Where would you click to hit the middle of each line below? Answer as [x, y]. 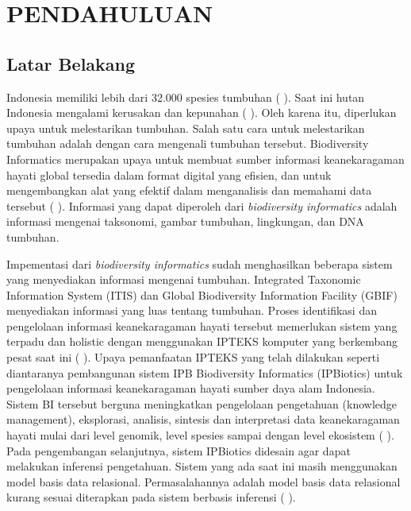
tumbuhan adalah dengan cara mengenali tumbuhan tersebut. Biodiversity [188, 143]
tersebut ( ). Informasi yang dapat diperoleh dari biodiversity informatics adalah [202, 205]
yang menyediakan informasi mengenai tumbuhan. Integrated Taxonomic [184, 279]
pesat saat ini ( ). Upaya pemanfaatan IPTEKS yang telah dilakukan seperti [193, 357]
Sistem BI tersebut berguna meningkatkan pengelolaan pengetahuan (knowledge [202, 403]
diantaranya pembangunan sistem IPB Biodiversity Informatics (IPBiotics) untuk [205, 372]
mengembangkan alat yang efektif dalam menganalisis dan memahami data [189, 190]
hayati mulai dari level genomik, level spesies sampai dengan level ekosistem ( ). [200, 435]
